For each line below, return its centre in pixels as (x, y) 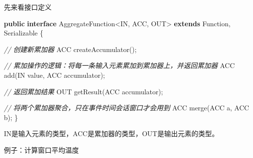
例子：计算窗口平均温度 (41, 149)
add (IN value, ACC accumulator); (54, 75)
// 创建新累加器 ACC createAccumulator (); (70, 49)
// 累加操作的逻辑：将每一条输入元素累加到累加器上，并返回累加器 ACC (119, 65)
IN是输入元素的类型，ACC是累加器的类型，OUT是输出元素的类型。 (111, 133)
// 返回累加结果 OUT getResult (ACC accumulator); (83, 91)
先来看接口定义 (28, 7)
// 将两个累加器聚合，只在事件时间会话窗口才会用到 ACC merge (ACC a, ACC (126, 108)
